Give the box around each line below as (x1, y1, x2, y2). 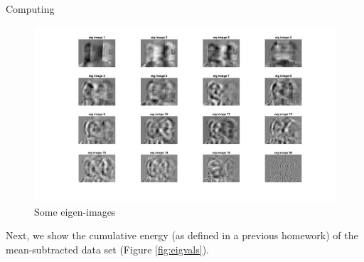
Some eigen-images (34, 204, 116, 219)
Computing (6, 1, 55, 16)
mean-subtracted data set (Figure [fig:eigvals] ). (6, 241, 209, 256)
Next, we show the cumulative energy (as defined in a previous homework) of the (6, 228, 358, 243)
